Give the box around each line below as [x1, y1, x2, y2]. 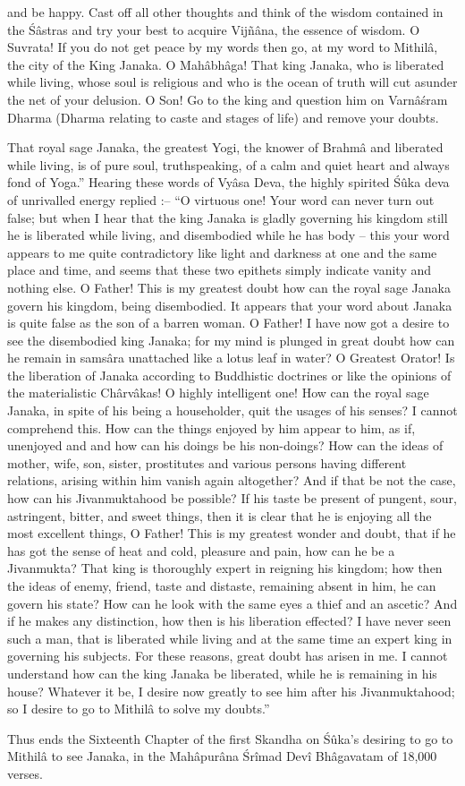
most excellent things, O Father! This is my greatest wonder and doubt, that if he [7, 524, 456, 543]
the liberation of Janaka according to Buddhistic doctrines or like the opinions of [7, 365, 452, 384]
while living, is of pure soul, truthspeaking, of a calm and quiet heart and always [7, 155, 450, 174]
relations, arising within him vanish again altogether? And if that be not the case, [7, 471, 456, 490]
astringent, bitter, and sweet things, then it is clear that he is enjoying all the [7, 506, 432, 525]
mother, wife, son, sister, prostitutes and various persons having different [7, 453, 407, 472]
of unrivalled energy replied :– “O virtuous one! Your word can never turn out [7, 190, 435, 209]
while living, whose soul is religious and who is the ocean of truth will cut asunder [7, 73, 458, 91]
